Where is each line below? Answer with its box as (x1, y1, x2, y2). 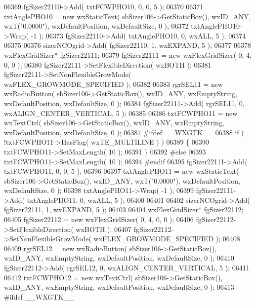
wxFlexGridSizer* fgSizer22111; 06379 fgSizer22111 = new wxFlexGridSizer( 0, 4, (4, 49, 252, 60)
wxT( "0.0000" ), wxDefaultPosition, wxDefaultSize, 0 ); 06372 (4, 21, 189, 31)
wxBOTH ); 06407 (76, 224, 132, 234)
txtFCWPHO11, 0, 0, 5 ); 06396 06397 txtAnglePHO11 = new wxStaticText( (4, 166, 239, 176)
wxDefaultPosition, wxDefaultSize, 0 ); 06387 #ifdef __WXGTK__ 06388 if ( (4, 127, 244, 137)
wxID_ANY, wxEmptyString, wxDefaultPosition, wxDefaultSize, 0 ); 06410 (4, 253, 234, 263)
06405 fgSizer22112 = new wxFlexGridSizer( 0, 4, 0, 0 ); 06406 (4, 214, 194, 225)
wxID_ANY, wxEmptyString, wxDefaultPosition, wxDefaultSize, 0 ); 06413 (4, 282, 234, 292)
